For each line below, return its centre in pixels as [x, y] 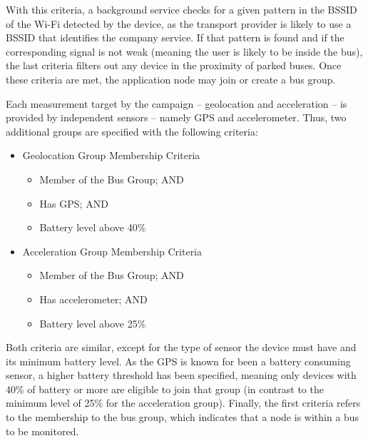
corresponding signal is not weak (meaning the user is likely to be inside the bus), [184, 51]
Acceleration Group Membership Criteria [112, 251]
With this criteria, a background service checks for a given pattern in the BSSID [182, 9]
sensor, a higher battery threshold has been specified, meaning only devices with [181, 375]
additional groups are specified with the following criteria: [132, 131]
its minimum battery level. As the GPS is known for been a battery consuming [178, 361]
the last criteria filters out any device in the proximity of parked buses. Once [174, 65]
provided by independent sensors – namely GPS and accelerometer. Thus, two [176, 117]
